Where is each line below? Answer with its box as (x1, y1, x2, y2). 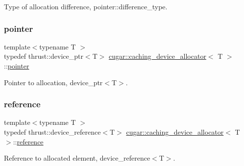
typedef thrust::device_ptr (4, 51, 83, 61)
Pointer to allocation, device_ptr (4, 77, 103, 87)
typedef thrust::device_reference (4, 127, 101, 137)
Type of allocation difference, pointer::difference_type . (4, 1, 168, 11)
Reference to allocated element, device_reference (4, 153, 150, 163)
